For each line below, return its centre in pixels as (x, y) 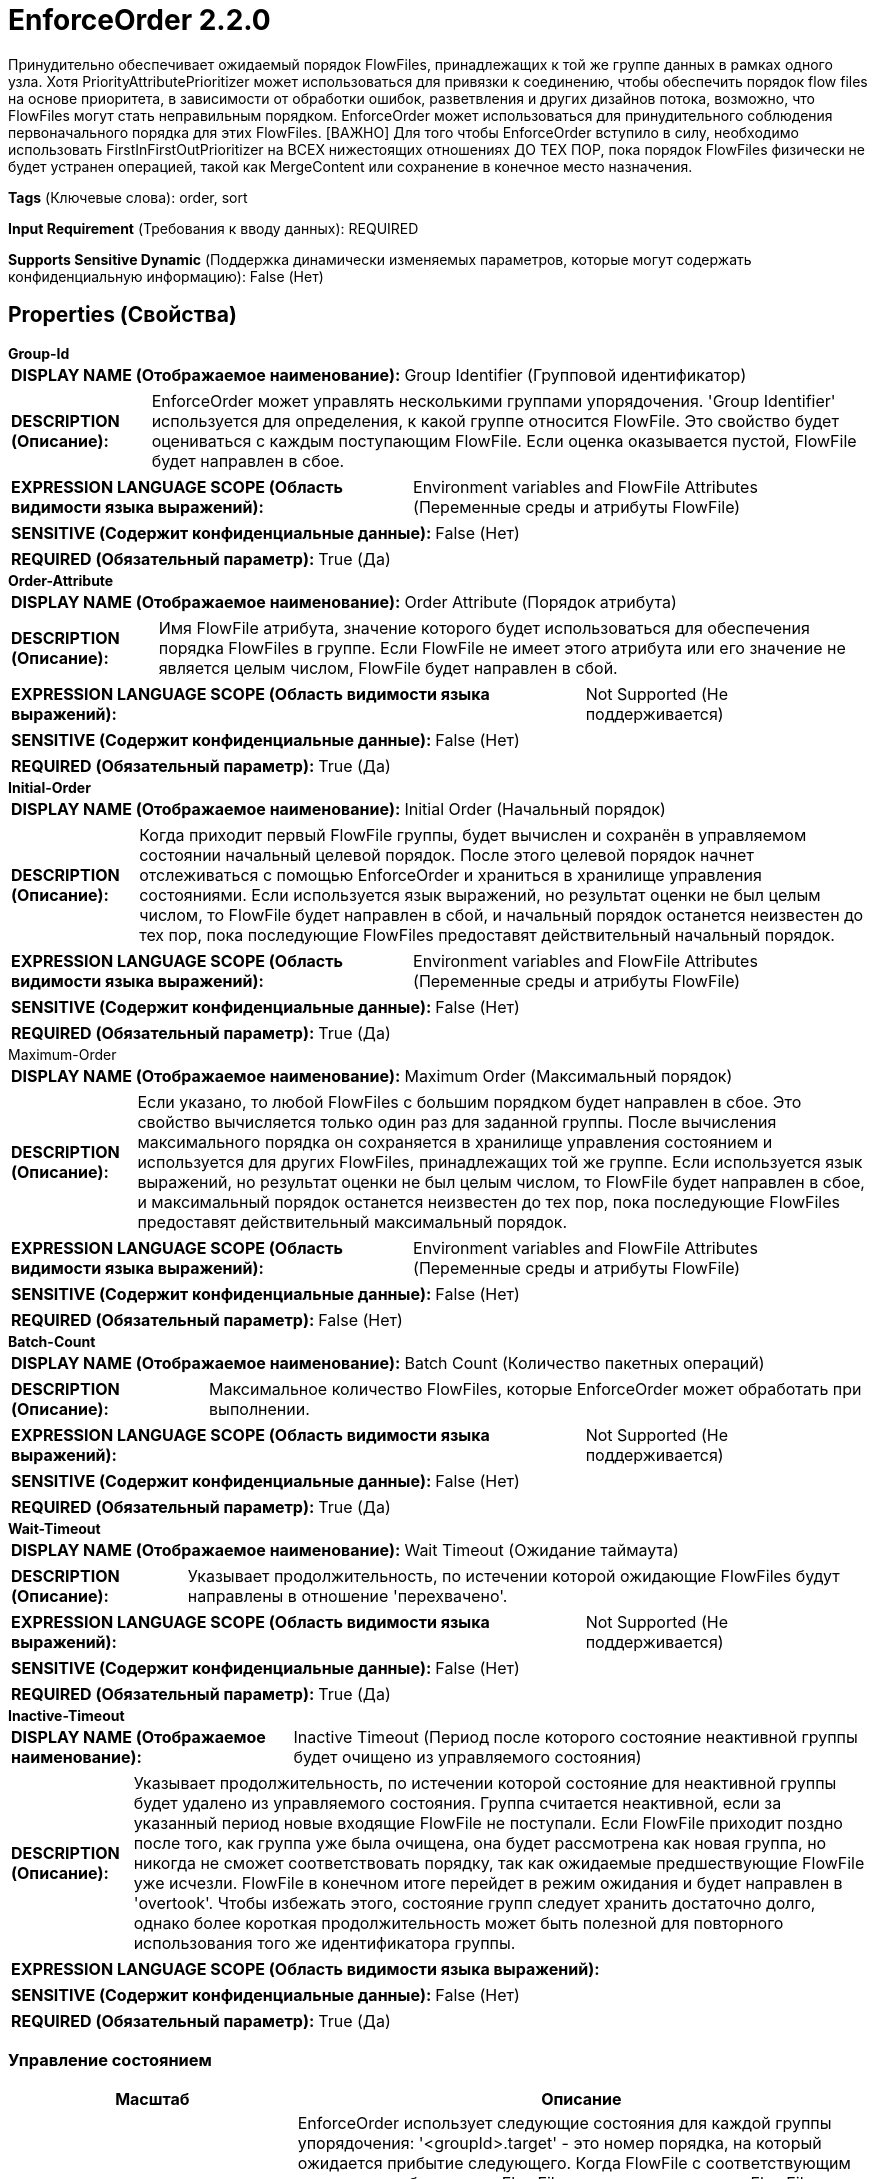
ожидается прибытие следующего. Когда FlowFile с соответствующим (574, 2163)
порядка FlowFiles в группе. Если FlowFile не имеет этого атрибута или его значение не (502, 647)
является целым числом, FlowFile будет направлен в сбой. (388, 667)
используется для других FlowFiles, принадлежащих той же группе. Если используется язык (500, 1161)
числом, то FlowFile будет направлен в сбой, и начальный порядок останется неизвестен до (501, 914)
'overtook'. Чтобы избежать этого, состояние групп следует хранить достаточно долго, (474, 1902)
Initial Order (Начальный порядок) (535, 808)
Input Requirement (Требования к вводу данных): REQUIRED (213, 228)
